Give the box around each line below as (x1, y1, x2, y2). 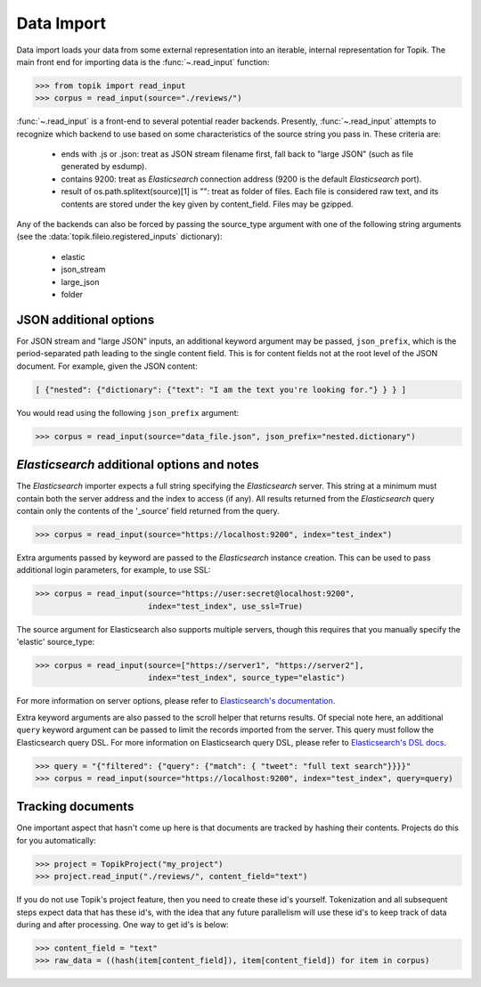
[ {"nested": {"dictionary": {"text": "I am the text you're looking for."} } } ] (35, 384, 407, 395)
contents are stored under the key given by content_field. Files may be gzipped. (61, 199, 354, 209)
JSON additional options (16, 312, 155, 327)
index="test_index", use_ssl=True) (147, 601, 304, 611)
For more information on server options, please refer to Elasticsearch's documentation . (16, 696, 336, 706)
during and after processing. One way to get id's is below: (16, 918, 229, 930)
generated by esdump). (61, 161, 147, 172)
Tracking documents (16, 799, 135, 814)
